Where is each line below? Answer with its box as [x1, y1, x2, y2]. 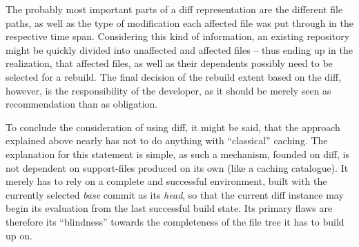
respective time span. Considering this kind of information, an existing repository [6, 29, 350, 43]
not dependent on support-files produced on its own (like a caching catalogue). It [6, 160, 349, 175]
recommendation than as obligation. [6, 97, 158, 111]
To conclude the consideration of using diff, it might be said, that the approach [6, 119, 340, 134]
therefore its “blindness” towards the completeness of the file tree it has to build [6, 214, 345, 228]
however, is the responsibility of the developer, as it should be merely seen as [6, 83, 331, 97]
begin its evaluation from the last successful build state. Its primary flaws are [6, 201, 333, 215]
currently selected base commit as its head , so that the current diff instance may [6, 187, 344, 201]
